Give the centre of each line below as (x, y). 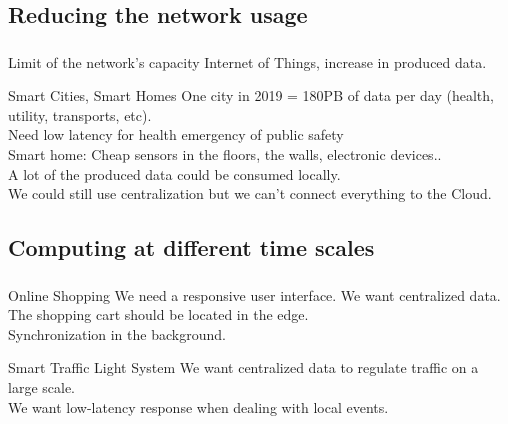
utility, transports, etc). (80, 114)
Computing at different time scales (191, 247)
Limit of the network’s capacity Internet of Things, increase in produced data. (247, 61)
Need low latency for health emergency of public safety (176, 134)
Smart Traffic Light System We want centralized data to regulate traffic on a (243, 367)
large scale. (41, 386)
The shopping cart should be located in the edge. (158, 314)
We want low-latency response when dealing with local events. (198, 406)
